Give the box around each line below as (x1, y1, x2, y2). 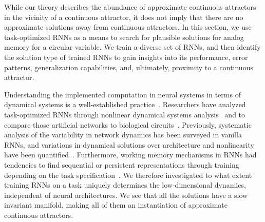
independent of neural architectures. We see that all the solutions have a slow (4, 189, 248, 200)
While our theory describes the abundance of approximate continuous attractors (4, 2, 256, 12)
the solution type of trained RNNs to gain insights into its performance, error (4, 51, 248, 62)
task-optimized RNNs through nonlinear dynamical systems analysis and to (4, 109, 245, 119)
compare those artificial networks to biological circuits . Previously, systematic (4, 119, 252, 130)
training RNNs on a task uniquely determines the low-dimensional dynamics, (4, 179, 246, 190)
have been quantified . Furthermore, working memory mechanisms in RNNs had (4, 149, 257, 160)
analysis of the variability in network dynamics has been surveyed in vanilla (4, 129, 242, 140)
